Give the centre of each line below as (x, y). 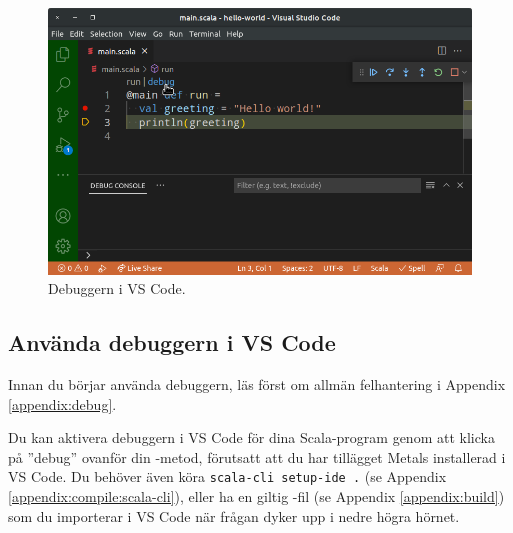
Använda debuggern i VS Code (172, 342)
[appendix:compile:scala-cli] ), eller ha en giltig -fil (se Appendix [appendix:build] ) (256, 495)
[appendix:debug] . (62, 403)
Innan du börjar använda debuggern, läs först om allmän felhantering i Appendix (257, 383)
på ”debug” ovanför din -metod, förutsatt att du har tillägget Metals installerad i (257, 456)
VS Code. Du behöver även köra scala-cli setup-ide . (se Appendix (227, 476)
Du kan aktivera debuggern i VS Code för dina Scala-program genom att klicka (251, 437)
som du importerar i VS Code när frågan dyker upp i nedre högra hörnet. (234, 515)
